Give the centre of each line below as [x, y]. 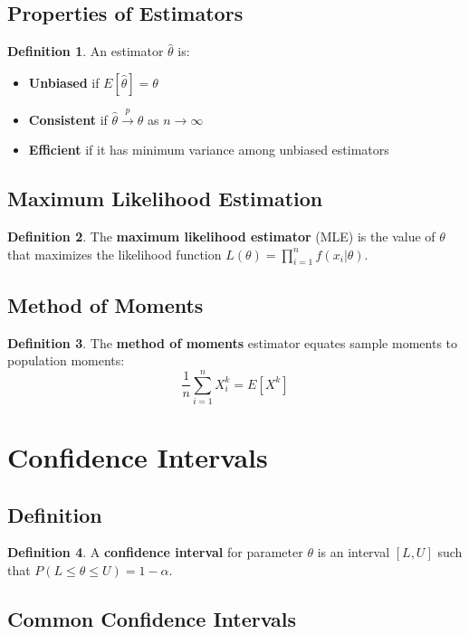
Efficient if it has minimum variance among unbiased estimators [209, 150]
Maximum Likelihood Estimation [165, 199]
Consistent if [68, 119]
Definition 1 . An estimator [86, 51]
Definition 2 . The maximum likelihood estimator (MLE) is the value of [221, 236]
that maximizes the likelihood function [115, 254]
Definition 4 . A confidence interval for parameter [155, 552]
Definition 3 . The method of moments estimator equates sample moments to [233, 342]
